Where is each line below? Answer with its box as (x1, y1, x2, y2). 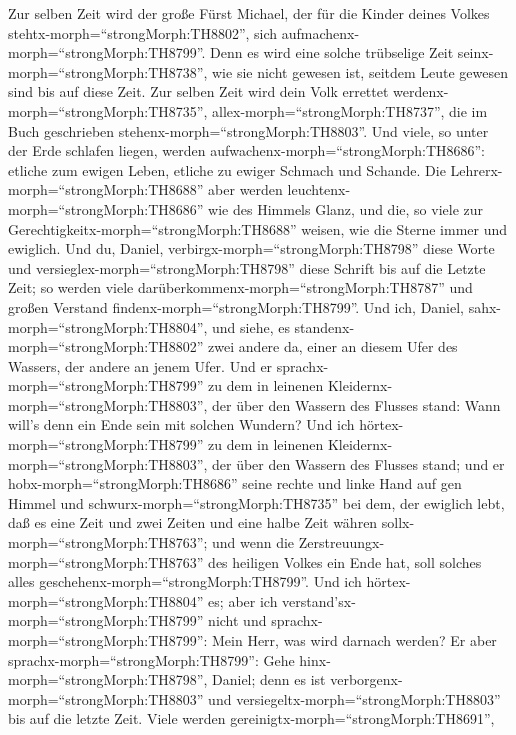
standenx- (294, 316, 355, 337)
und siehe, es (212, 316, 290, 337)
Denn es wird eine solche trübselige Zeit (210, 42, 454, 63)
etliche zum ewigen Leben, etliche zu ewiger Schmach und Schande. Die (8, 159, 446, 180)
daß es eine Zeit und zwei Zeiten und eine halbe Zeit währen (8, 512, 378, 533)
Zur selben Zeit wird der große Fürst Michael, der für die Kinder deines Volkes (8, 3, 490, 23)
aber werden (208, 179, 283, 200)
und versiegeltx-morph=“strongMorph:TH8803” (208, 688, 501, 709)
